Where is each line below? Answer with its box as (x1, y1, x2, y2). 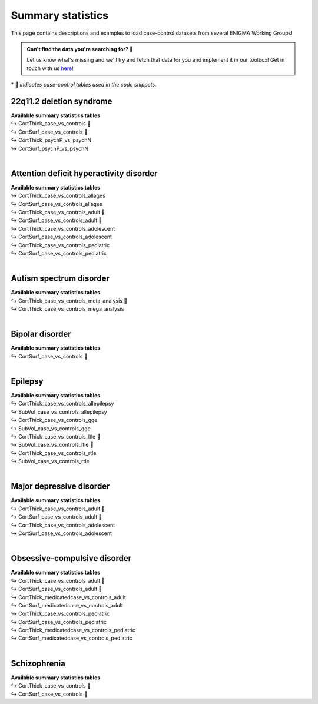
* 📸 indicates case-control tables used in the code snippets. (11, 81, 157, 88)
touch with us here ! (26, 65, 74, 72)
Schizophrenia (11, 658, 66, 668)
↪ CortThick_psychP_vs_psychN (11, 137, 91, 144)
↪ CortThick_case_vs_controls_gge (11, 417, 98, 424)
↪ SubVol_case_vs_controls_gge (11, 424, 91, 432)
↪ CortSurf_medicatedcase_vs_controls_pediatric (11, 635, 132, 642)
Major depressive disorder (11, 481, 110, 492)
